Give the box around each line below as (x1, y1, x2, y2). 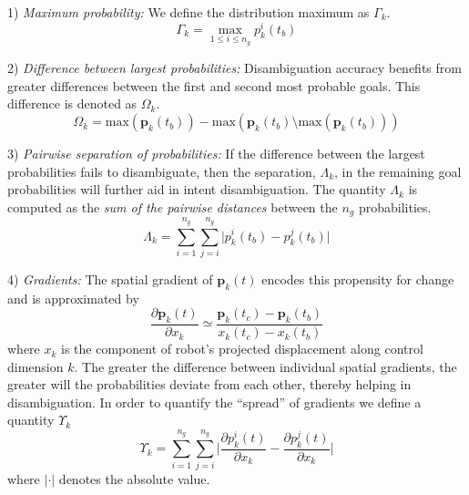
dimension (7, 356, 64, 376)
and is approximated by (7, 288, 139, 307)
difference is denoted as (7, 94, 138, 113)
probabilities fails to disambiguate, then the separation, (7, 161, 316, 180)
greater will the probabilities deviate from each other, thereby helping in (7, 375, 412, 394)
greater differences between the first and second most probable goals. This (7, 76, 421, 95)
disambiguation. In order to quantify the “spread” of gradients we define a (7, 392, 422, 411)
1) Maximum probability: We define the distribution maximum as (7, 3, 370, 21)
